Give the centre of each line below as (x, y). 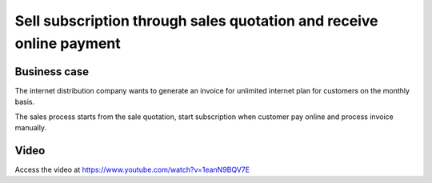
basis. (25, 102)
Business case (52, 72)
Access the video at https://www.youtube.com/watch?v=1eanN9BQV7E (132, 169)
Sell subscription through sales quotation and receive (196, 21)
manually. (31, 128)
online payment (68, 43)
